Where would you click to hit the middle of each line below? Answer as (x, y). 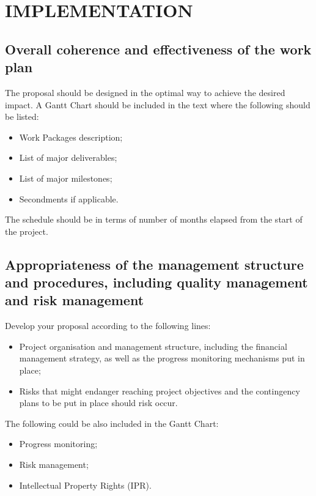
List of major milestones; (66, 178)
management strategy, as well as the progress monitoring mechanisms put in (162, 358)
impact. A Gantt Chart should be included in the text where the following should (158, 104)
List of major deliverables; (68, 157)
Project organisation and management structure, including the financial (153, 346)
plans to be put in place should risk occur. (98, 403)
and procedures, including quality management (156, 282)
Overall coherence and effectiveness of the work (158, 49)
